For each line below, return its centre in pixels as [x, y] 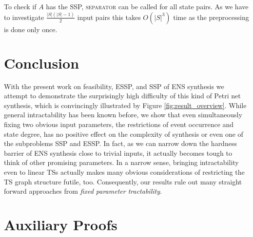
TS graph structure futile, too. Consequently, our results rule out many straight [123, 181]
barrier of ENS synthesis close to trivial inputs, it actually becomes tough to [118, 153]
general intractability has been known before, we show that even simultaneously [123, 115]
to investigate [24, 17]
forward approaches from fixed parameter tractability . [83, 191]
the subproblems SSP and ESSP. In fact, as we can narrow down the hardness [120, 143]
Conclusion [42, 63]
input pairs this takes [109, 17]
